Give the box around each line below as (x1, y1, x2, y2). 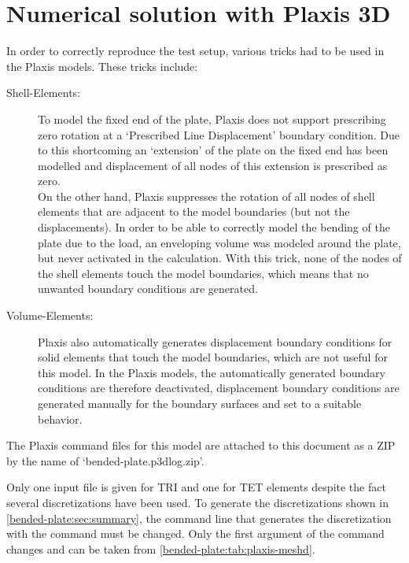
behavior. (38, 410, 83, 427)
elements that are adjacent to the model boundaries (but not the (38, 203, 350, 220)
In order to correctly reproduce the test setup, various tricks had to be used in (6, 43, 385, 59)
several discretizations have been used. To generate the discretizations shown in (6, 494, 389, 510)
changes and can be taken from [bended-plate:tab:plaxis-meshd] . (6, 540, 315, 557)
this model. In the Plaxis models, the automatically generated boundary (38, 364, 385, 380)
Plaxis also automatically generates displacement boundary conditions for (38, 333, 392, 350)
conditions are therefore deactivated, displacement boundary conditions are (38, 380, 400, 396)
